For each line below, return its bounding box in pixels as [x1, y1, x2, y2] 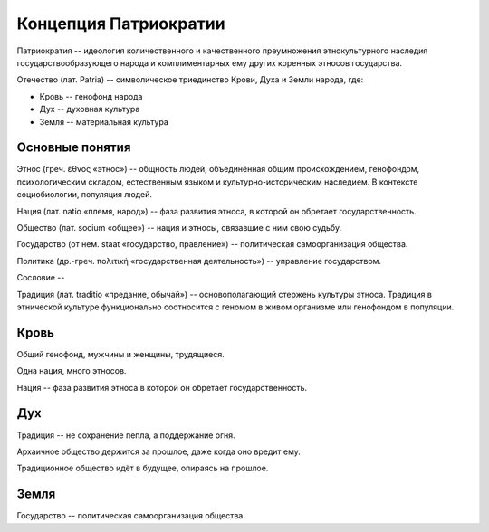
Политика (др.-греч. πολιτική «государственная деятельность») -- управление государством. [16, 255, 382, 266]
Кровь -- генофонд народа [39, 90, 143, 101]
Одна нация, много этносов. [16, 366, 127, 376]
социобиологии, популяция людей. [16, 189, 153, 200]
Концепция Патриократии [16, 14, 225, 33]
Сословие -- [16, 272, 65, 283]
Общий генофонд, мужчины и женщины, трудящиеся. [16, 348, 225, 359]
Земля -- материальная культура [39, 116, 169, 127]
